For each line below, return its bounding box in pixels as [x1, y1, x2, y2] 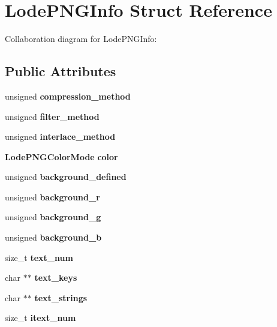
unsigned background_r [5, 190, 100, 203]
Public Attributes [5, 62, 116, 80]
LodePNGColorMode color [5, 150, 118, 163]
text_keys [34, 271, 77, 284]
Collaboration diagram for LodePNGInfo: [5, 32, 157, 45]
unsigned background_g [5, 211, 101, 223]
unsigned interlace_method [5, 130, 116, 143]
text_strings [34, 291, 88, 304]
